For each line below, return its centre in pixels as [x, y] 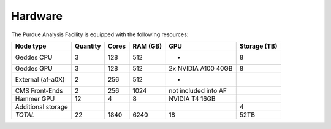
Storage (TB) [258, 46]
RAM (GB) [147, 46]
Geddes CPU [34, 57]
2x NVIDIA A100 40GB [201, 68]
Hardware [37, 16]
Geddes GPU [34, 68]
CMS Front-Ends [39, 90]
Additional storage [42, 106]
